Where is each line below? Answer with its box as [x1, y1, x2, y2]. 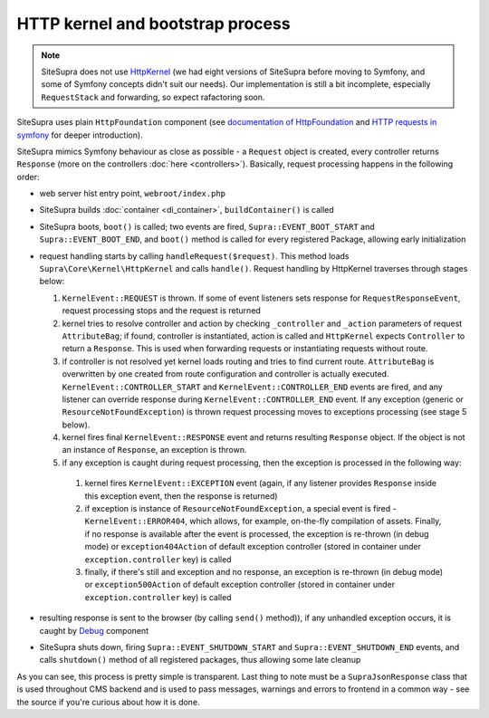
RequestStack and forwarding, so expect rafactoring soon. [41, 91, 265, 102]
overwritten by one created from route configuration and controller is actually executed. [62, 369, 389, 379]
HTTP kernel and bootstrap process [16, 14, 291, 34]
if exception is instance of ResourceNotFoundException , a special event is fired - [84, 503, 398, 514]
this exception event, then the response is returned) [84, 490, 278, 502]
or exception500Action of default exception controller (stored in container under [84, 579, 396, 590]
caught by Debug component [39, 625, 149, 636]
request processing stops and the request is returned [62, 305, 262, 316]
